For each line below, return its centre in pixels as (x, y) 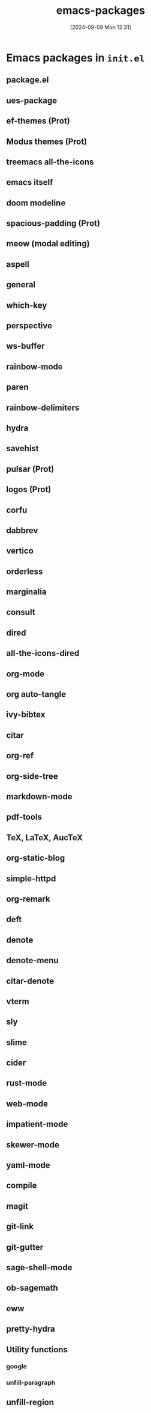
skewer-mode (33, 1145)
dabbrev (22, 530)
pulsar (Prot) (30, 469)
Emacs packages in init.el (75, 58)
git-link (20, 1227)
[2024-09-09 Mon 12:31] (101, 27)
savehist (22, 448)
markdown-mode (40, 797)
